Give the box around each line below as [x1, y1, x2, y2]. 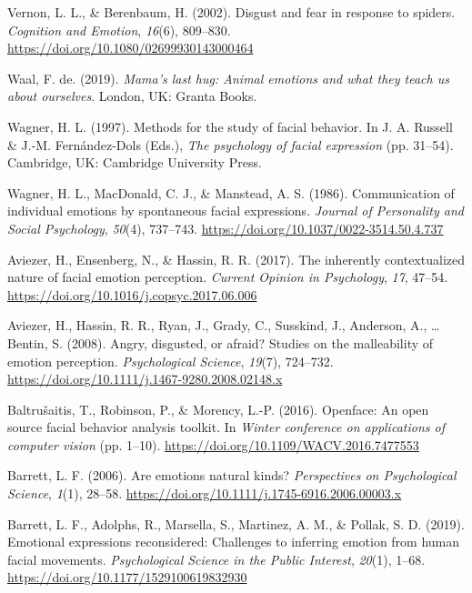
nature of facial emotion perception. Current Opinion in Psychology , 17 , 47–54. [7, 267, 448, 286]
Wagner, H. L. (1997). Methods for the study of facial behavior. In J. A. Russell [7, 116, 453, 136]
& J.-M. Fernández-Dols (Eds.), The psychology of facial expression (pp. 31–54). [7, 135, 454, 154]
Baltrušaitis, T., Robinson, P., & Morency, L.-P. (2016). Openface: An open [7, 399, 429, 418]
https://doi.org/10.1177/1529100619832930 [7, 568, 247, 587]
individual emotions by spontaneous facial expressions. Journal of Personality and [7, 201, 464, 220]
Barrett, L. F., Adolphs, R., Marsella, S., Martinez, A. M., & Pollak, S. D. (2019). [7, 514, 465, 533]
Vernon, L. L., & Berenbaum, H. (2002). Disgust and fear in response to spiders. [7, 3, 456, 21]
